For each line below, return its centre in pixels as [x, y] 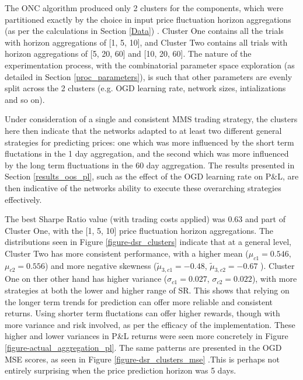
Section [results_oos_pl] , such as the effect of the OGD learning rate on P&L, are [152, 176]
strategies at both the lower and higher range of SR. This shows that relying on [147, 290]
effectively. [23, 199]
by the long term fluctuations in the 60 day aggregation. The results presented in [150, 165]
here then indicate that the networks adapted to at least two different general [143, 130]
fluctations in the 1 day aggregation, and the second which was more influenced [147, 153]
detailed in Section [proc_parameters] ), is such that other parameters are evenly [149, 76]
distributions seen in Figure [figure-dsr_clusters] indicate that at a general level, [148, 242]
